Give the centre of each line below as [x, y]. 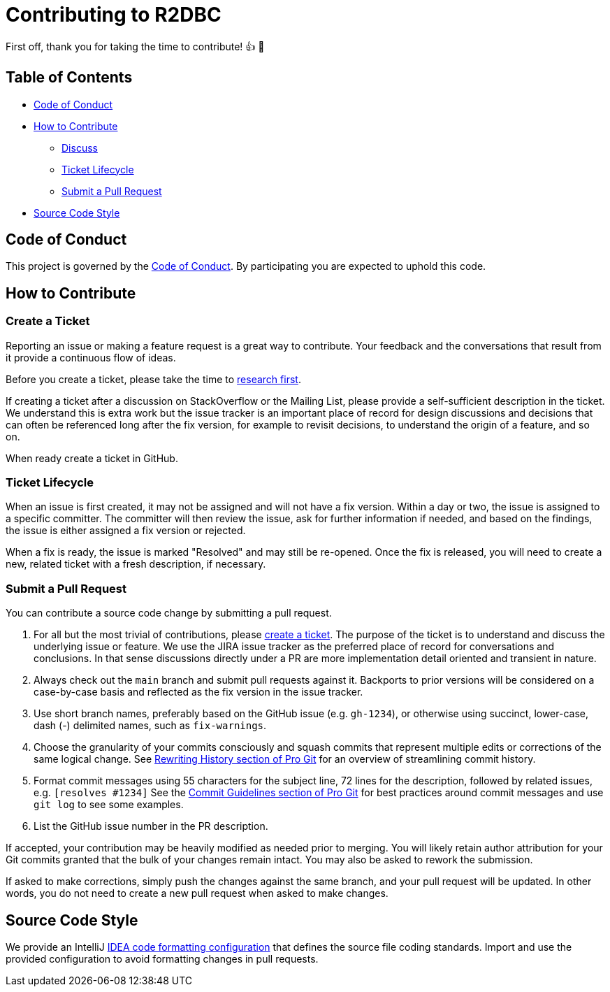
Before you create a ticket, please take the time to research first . [153, 379]
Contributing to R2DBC [114, 15]
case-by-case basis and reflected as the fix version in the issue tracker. [198, 692]
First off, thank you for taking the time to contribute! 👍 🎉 [135, 46]
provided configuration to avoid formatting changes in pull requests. [162, 959]
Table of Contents [69, 78]
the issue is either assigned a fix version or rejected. [126, 531]
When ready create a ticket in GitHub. [92, 458]
